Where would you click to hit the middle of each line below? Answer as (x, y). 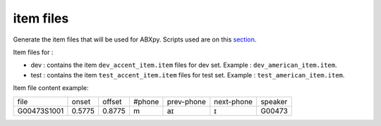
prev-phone (186, 101)
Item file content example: (51, 88)
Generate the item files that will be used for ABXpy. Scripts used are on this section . (135, 39)
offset (113, 101)
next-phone (234, 101)
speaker (274, 101)
